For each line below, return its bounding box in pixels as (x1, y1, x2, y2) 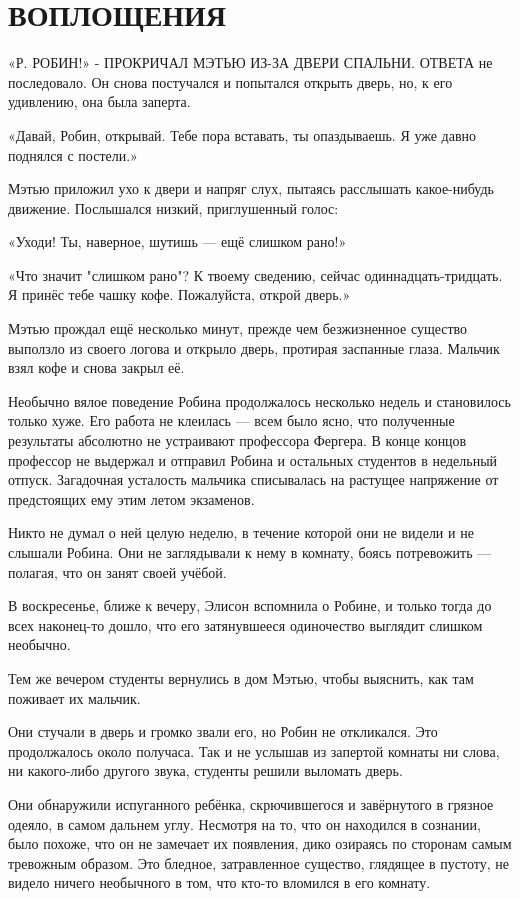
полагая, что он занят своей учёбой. (8, 561, 227, 582)
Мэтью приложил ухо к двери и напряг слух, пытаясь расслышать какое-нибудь (8, 178, 494, 199)
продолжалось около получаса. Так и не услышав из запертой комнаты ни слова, (8, 740, 500, 761)
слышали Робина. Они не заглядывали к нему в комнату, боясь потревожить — (8, 542, 492, 562)
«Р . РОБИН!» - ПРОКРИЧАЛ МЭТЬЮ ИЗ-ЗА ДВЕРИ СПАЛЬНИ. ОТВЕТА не (8, 52, 493, 73)
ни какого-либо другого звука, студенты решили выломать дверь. (8, 760, 403, 781)
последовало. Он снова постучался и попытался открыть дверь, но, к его (8, 71, 453, 92)
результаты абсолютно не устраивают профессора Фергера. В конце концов (8, 430, 467, 451)
